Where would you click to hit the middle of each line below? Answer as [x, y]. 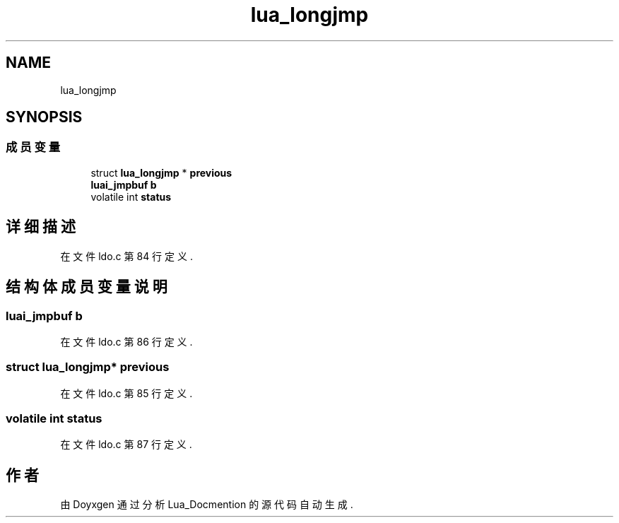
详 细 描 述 [41, 227]
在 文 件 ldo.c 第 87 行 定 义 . [126, 445]
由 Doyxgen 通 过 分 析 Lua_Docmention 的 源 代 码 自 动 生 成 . [207, 505]
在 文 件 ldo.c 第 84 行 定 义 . [126, 256]
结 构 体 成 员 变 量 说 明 [87, 287]
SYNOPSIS [44, 117]
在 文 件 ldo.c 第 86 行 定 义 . [126, 341]
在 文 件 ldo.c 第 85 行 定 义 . [126, 393]
